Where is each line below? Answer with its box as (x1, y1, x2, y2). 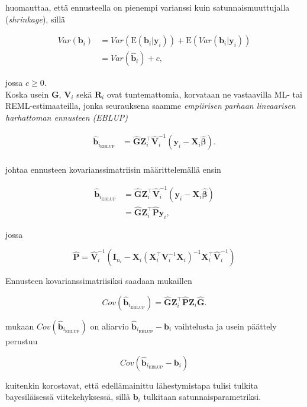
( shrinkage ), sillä (5, 12, 66, 25)
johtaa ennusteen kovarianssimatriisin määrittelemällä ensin (5, 163, 221, 176)
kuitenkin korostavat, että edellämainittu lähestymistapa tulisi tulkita (5, 379, 258, 391)
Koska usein (5, 88, 49, 100)
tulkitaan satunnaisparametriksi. (143, 390, 261, 403)
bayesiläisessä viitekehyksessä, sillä (5, 390, 130, 403)
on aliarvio (90, 319, 129, 332)
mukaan (5, 319, 34, 332)
